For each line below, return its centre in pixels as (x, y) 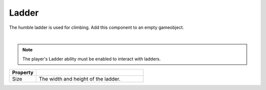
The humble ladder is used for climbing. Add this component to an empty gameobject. (97, 27)
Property (23, 72)
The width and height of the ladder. (80, 79)
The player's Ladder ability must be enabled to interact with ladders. (92, 59)
